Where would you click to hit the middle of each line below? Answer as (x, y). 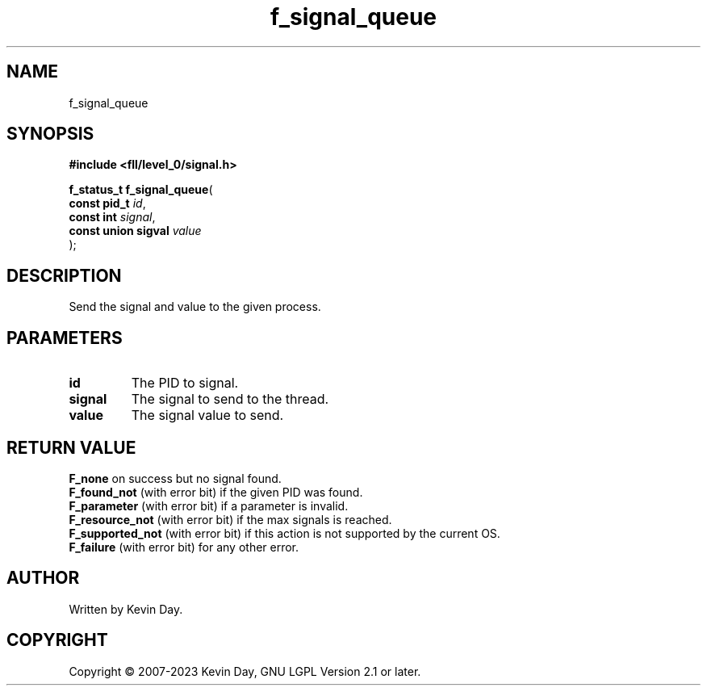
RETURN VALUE (71, 447)
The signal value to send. (207, 415)
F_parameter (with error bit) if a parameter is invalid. (209, 505)
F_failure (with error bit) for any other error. (184, 547)
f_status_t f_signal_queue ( (141, 190)
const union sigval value (135, 231)
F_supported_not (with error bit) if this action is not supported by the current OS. (284, 533)
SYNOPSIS (50, 134)
